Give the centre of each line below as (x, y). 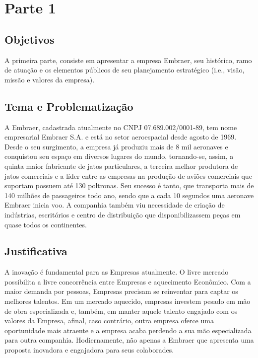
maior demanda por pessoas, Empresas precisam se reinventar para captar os (121, 291)
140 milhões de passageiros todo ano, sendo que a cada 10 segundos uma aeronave (129, 195)
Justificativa (36, 251)
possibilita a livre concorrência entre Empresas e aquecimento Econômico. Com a (128, 281)
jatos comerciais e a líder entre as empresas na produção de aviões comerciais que (128, 176)
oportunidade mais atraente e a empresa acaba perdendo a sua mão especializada (128, 330)
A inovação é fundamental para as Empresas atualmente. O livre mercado (117, 272)
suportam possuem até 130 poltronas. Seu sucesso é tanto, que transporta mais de (129, 185)
